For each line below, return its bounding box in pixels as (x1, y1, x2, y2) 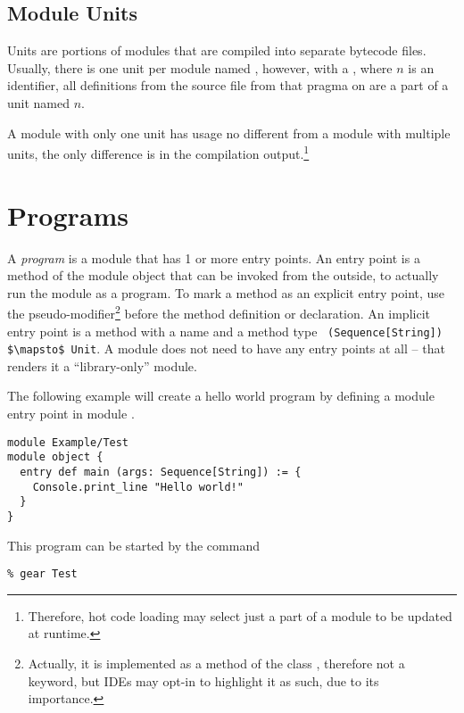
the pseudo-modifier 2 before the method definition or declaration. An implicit (7, 302, 430, 322)
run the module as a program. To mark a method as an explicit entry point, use (7, 283, 445, 302)
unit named (7, 93, 70, 112)
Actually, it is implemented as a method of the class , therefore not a (28, 654, 405, 673)
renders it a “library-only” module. (7, 356, 197, 375)
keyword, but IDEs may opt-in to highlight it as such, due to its (28, 671, 379, 690)
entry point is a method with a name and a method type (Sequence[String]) (7, 321, 443, 340)
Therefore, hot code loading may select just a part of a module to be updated (28, 606, 452, 625)
